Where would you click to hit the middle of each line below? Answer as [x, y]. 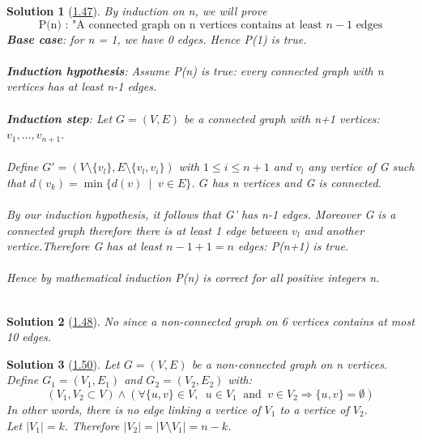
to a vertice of [314, 409]
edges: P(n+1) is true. [293, 246]
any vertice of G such [361, 167]
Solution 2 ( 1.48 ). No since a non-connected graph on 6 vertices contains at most [211, 320]
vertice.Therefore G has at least [85, 246]
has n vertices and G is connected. [296, 182]
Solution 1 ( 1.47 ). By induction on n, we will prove [137, 11]
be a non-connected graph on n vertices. [290, 363]
